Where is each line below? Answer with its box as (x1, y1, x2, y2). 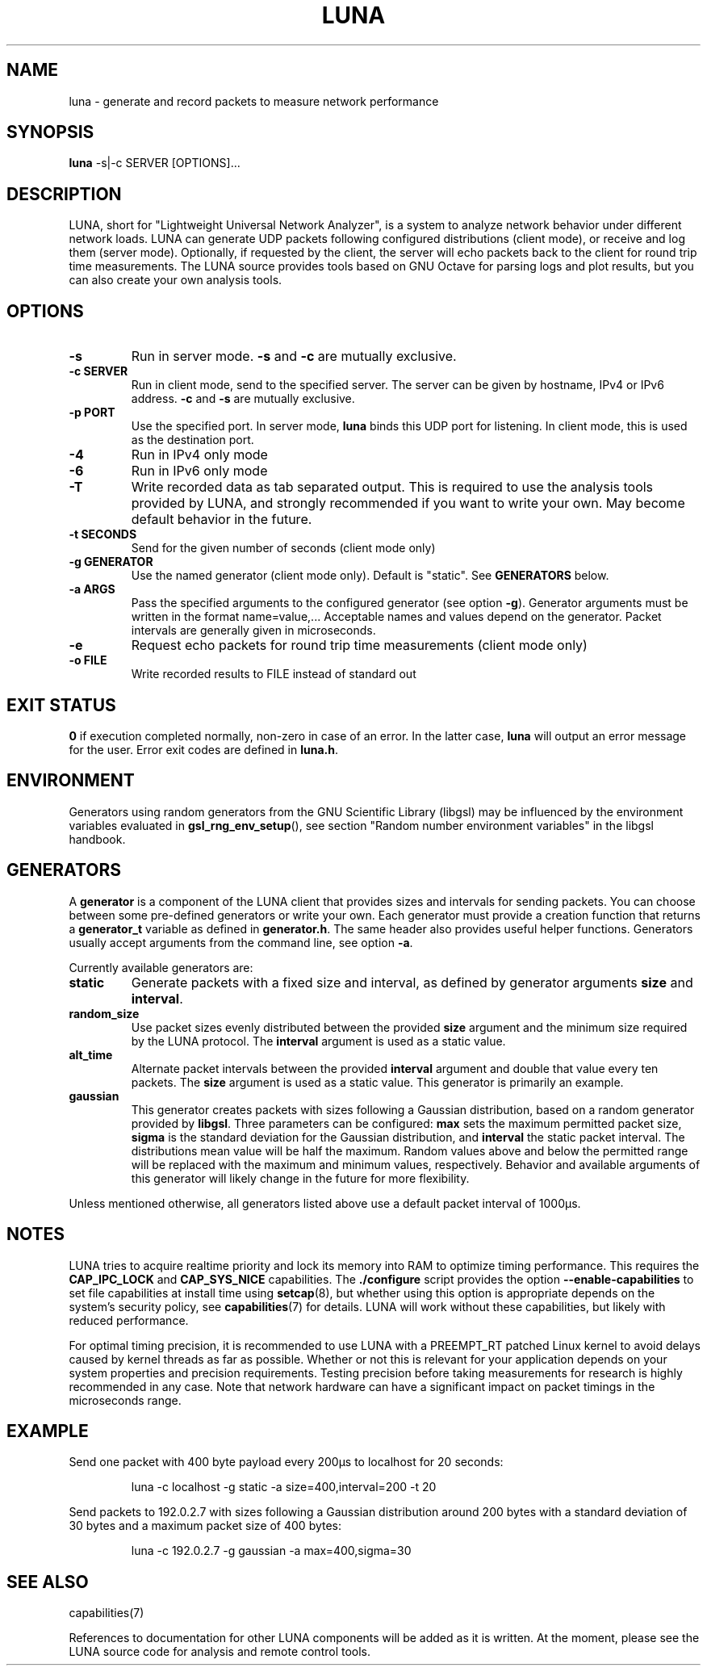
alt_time (69, 1047, 113, 1062)
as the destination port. (131, 433, 254, 447)
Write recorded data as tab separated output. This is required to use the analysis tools (131, 479, 654, 496)
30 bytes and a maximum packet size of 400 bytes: (69, 1519, 342, 1533)
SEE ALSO (6, 1571, 89, 1592)
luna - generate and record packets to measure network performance (69, 94, 439, 108)
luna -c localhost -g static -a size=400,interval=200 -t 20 (131, 1480, 437, 1494)
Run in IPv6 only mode (131, 463, 268, 480)
